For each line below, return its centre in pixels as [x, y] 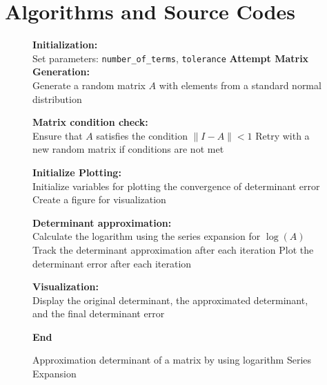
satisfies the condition [142, 135]
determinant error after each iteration [112, 263]
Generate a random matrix [89, 85]
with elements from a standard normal [240, 85]
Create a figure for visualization [99, 199]
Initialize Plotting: [77, 172]
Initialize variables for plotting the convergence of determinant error [176, 186]
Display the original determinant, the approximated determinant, [170, 300]
